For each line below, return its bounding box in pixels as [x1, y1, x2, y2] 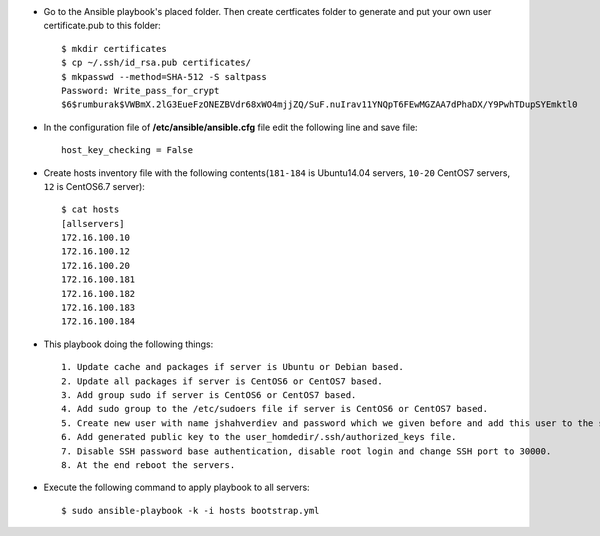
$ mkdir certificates [61, 43, 167, 54]
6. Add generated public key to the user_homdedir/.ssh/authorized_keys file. [61, 431, 457, 443]
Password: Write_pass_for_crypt [61, 85, 220, 96]
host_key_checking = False [61, 145, 194, 156]
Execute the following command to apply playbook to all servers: [43, 481, 310, 494]
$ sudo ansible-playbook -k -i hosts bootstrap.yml [61, 505, 320, 516]
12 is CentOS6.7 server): [43, 180, 145, 192]
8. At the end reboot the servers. [61, 459, 236, 470]
